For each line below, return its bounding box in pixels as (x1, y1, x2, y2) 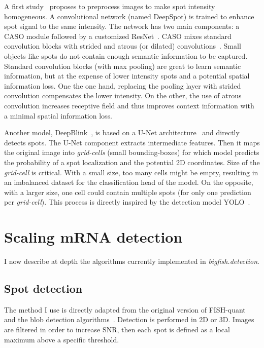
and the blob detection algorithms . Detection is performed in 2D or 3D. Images (4, 314, 254, 325)
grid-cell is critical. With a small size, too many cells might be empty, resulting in (4, 167, 258, 177)
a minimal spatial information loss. (4, 110, 113, 121)
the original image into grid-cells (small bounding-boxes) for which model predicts (4, 147, 259, 158)
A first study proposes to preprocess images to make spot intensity (4, 1, 215, 11)
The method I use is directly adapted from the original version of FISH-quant (4, 304, 246, 315)
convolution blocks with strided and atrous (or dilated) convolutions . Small (4, 41, 241, 51)
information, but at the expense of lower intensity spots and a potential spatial (4, 70, 250, 81)
